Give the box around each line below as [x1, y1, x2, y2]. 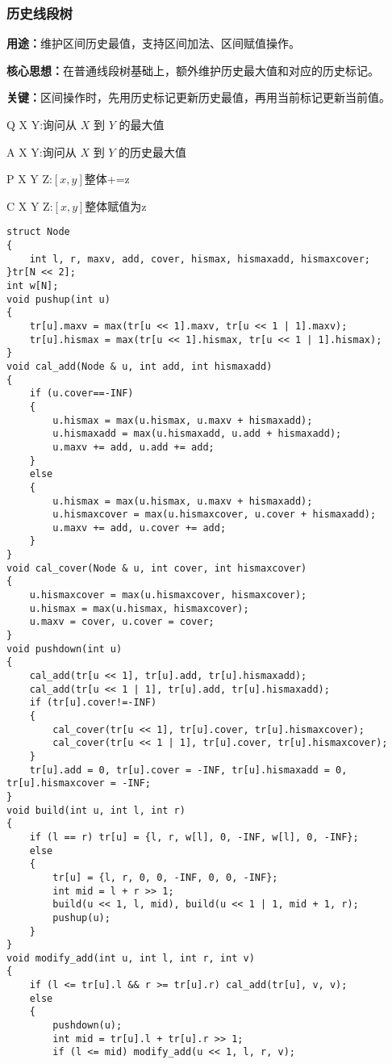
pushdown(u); [52, 1020, 123, 1032]
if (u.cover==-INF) [29, 387, 134, 400]
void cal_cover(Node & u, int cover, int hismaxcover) [6, 562, 307, 574]
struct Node [6, 226, 70, 238]
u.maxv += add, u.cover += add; [52, 522, 227, 534]
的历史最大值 [119, 143, 187, 160]
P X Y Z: [6, 170, 52, 187]
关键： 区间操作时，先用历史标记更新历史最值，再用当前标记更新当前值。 [6, 89, 390, 106]
